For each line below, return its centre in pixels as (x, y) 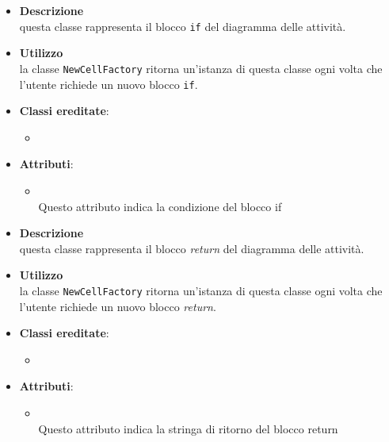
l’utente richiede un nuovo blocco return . (118, 306)
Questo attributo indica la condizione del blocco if (160, 206)
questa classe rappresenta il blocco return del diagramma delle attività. (192, 248)
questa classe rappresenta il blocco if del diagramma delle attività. (183, 26)
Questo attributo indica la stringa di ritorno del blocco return (188, 428)
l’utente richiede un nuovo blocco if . (109, 84)
